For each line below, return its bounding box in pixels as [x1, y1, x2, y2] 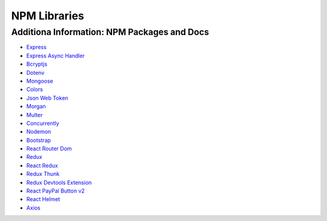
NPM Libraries [11, 9, 85, 22]
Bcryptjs [26, 60, 48, 68]
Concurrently [26, 120, 60, 127]
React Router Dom [26, 145, 72, 152]
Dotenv [26, 69, 45, 76]
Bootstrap [26, 136, 51, 144]
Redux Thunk [26, 170, 60, 178]
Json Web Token [26, 94, 68, 101]
